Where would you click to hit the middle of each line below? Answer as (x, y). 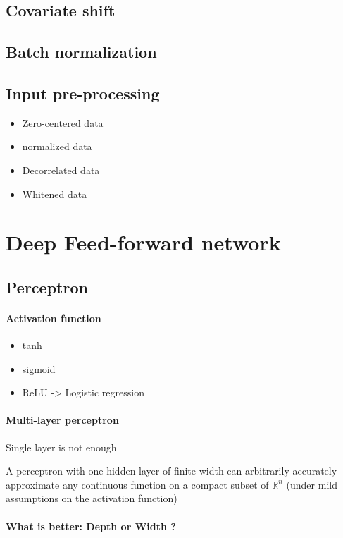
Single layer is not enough (61, 447)
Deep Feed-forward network (143, 242)
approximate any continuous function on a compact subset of (137, 484)
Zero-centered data (63, 122)
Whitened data (55, 194)
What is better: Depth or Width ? (91, 526)
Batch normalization (81, 52)
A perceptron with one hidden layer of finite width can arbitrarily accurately (171, 471)
